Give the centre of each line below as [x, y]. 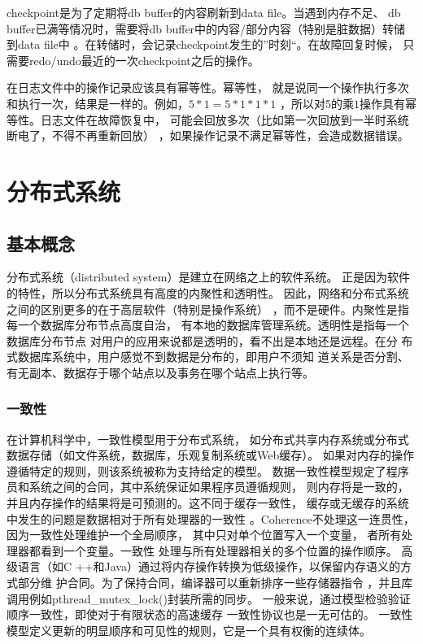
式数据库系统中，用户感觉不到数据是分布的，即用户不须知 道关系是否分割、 [208, 357]
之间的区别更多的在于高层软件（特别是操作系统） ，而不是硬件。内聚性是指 [208, 309]
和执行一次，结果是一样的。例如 [92, 103]
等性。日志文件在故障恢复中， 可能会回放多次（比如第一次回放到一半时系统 [208, 119]
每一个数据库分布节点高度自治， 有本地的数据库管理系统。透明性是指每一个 [208, 325]
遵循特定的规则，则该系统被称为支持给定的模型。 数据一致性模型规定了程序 [208, 470]
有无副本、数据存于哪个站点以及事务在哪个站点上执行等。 [160, 372]
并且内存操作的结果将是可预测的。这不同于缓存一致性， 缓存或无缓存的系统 [208, 503]
